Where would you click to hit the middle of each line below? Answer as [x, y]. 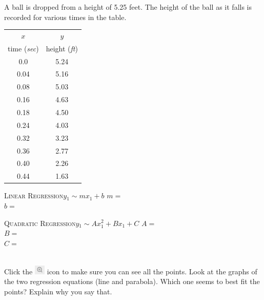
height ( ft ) [62, 48]
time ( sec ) [23, 48]
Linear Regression [34, 195]
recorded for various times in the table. [65, 17]
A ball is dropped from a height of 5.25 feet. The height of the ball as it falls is [128, 7]
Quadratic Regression [40, 223]
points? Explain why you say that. [58, 291]
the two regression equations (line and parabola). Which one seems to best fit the [132, 281]
